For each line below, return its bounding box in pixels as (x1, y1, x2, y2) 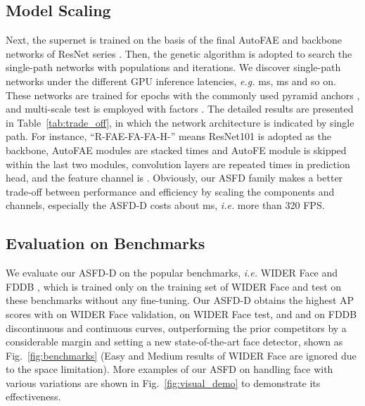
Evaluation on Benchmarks (6, 232, 205, 254)
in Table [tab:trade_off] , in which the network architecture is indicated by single (6, 115, 354, 129)
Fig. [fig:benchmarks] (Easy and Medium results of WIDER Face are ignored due (6, 348, 357, 362)
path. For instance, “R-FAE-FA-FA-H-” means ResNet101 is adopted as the (6, 129, 331, 144)
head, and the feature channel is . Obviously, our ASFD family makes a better (6, 170, 343, 185)
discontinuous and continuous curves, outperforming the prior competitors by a (6, 320, 347, 335)
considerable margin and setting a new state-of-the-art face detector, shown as (6, 334, 343, 349)
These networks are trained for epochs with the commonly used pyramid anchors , (6, 87, 360, 102)
